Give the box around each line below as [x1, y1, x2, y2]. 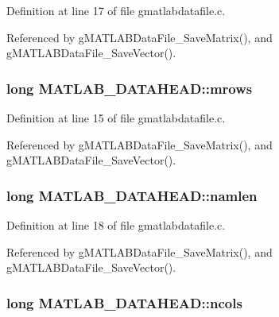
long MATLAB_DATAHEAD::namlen [6, 185, 258, 205]
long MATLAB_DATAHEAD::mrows [6, 78, 253, 98]
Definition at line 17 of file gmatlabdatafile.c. [6, 2, 226, 18]
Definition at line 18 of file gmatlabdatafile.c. [6, 217, 226, 233]
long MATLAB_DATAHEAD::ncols [6, 292, 242, 312]
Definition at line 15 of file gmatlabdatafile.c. [6, 110, 226, 126]
